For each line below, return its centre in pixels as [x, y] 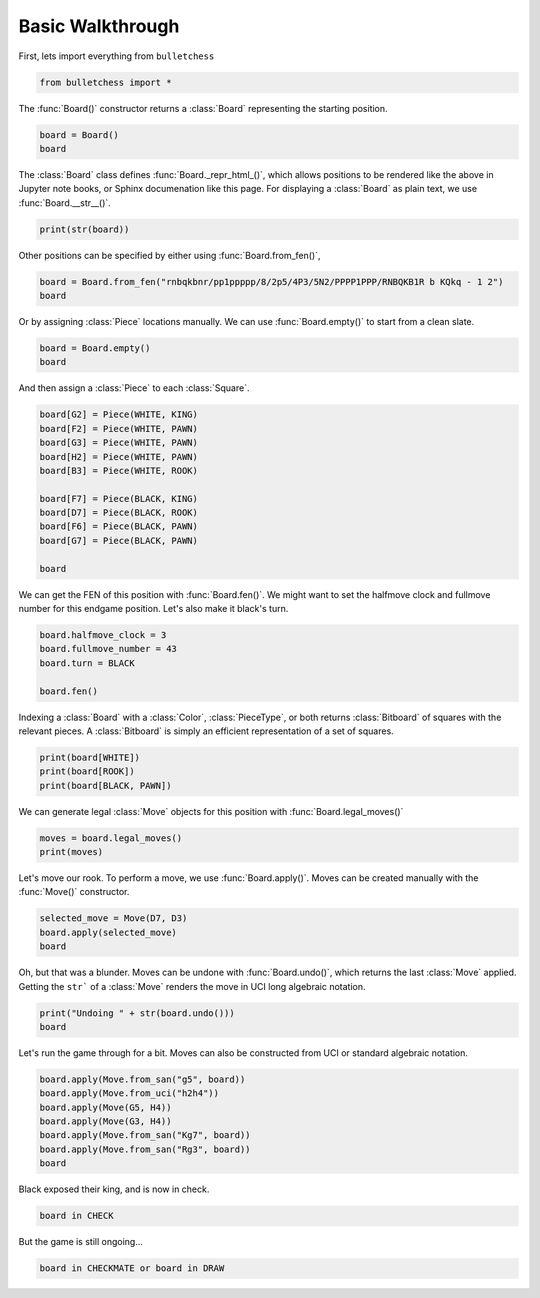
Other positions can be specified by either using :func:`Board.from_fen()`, [169, 255]
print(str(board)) [84, 229]
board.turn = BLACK [87, 663]
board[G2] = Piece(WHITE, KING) [119, 414]
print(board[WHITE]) [89, 757]
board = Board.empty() [95, 348]
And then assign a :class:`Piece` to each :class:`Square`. [134, 388]
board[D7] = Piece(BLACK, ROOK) [119, 513]
